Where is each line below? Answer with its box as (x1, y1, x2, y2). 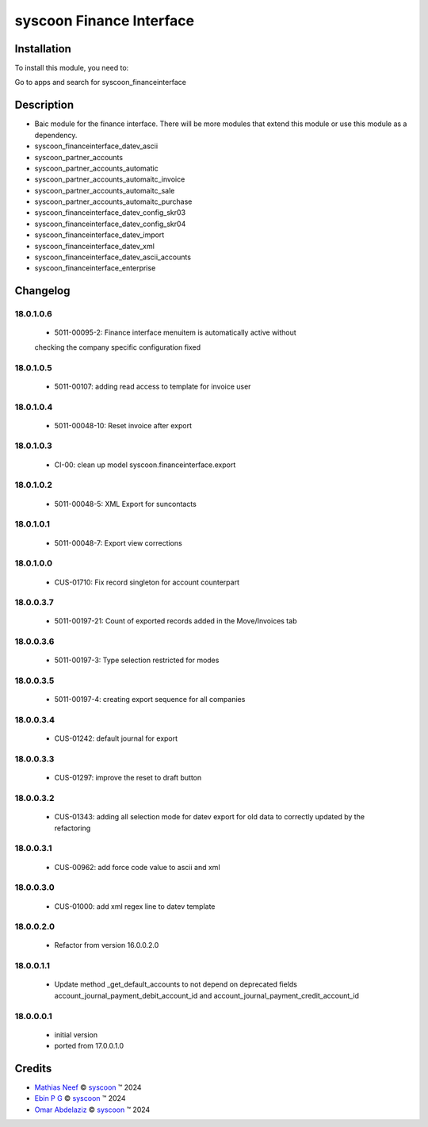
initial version (54, 1029, 98, 1039)
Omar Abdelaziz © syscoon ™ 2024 (34, 1105, 151, 1114)
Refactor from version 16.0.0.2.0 (54, 941, 159, 950)
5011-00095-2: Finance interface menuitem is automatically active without (54, 328, 296, 337)
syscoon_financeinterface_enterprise (34, 263, 156, 273)
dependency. (34, 130, 78, 140)
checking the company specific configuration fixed (34, 342, 201, 352)
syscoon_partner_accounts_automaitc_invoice (34, 174, 185, 184)
